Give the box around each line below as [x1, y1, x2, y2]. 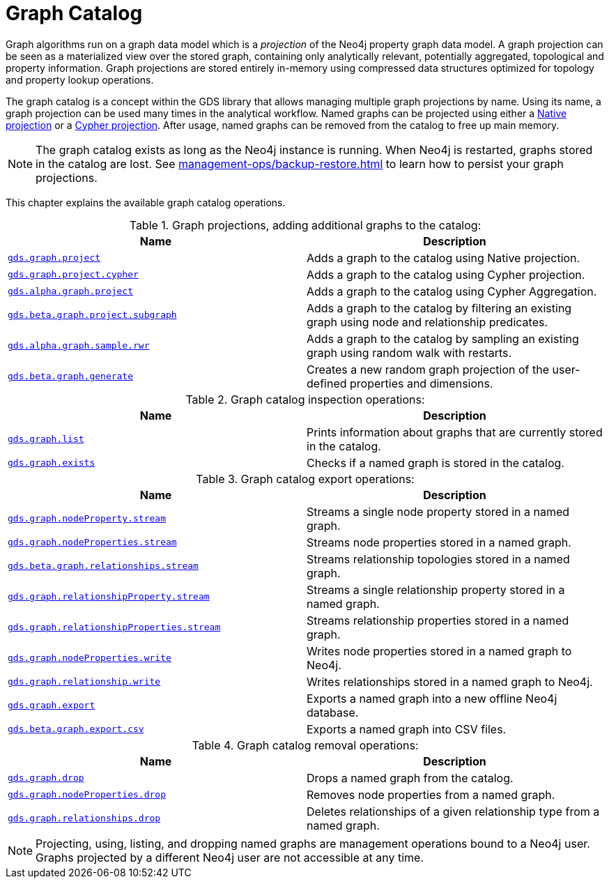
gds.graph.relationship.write [8, 676, 161, 687]
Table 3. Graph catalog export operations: [196, 471, 415, 486]
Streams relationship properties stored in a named [307, 613, 569, 627]
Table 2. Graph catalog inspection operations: [185, 392, 425, 406]
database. [307, 705, 359, 719]
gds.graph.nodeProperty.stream [8, 513, 166, 524]
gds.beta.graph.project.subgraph [8, 310, 177, 321]
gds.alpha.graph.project [8, 286, 134, 297]
